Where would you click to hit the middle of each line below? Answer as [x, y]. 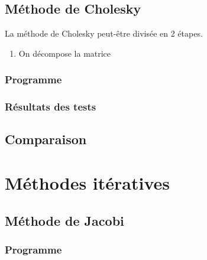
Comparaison [46, 139]
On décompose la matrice [65, 53]
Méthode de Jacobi [64, 220]
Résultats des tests [51, 107]
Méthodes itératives [87, 183]
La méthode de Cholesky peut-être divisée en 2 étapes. [104, 33]
